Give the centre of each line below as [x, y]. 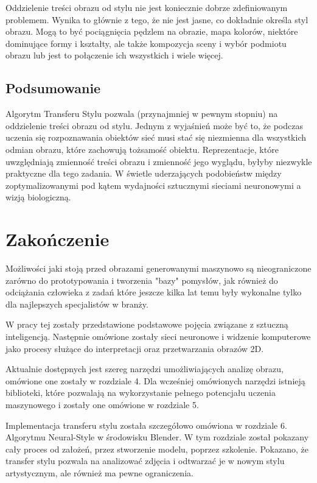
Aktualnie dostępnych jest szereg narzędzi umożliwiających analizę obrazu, [145, 369]
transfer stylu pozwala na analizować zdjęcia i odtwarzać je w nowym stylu [145, 461]
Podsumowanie [53, 88]
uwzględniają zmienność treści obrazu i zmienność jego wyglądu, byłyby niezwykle [159, 161]
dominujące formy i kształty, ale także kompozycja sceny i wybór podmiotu [146, 43]
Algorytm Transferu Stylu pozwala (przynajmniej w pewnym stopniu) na [142, 114]
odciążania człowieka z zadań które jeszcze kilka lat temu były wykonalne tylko [154, 292]
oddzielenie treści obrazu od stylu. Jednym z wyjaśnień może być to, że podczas [154, 125]
